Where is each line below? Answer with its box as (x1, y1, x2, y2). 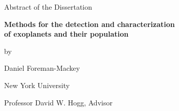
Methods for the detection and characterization (4, 18, 175, 29)
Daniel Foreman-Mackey (4, 63, 80, 73)
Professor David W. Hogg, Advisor (4, 97, 113, 107)
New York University (4, 79, 70, 90)
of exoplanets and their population (4, 29, 129, 39)
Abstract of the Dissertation (4, 2, 93, 12)
